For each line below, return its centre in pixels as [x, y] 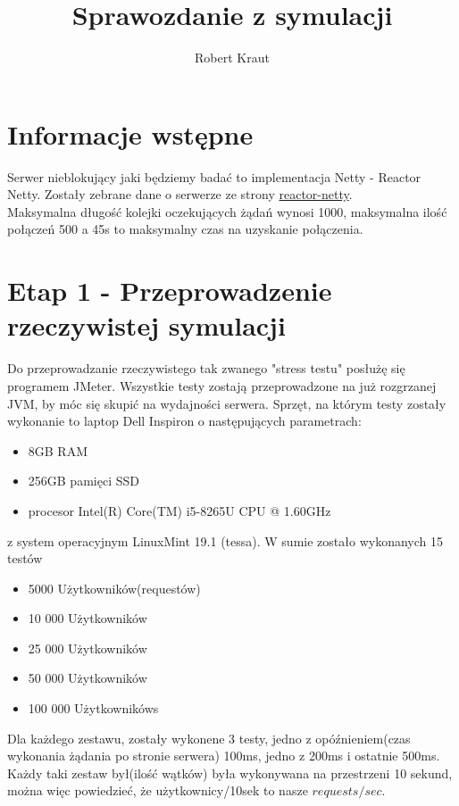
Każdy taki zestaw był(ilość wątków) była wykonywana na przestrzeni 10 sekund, [230, 773]
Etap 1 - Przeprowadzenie [170, 291]
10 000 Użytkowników [88, 618]
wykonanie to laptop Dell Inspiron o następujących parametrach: [184, 421]
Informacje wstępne [130, 133]
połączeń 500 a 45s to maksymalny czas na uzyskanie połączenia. [185, 229]
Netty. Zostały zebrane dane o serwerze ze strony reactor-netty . [180, 194]
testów [25, 558]
